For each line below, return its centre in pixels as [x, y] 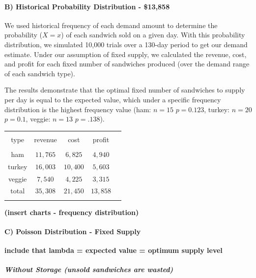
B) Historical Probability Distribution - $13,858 [87, 6]
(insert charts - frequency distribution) [72, 212]
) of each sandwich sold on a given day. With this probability [153, 35]
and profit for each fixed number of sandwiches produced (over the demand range [127, 64]
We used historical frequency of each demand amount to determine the [111, 25]
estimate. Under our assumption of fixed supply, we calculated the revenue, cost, [126, 54]
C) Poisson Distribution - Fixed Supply [73, 231]
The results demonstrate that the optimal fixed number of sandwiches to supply [125, 90]
